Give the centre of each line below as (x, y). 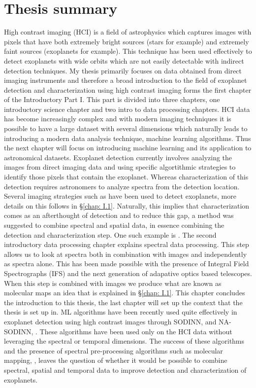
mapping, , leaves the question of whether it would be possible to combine (116, 360)
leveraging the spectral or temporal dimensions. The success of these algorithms (124, 341)
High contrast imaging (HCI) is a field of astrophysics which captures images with (128, 32)
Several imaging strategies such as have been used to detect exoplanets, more (120, 196)
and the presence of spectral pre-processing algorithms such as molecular (113, 350)
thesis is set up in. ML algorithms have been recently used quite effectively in (121, 312)
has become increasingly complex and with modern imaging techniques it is (118, 119)
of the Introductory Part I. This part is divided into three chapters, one (112, 99)
